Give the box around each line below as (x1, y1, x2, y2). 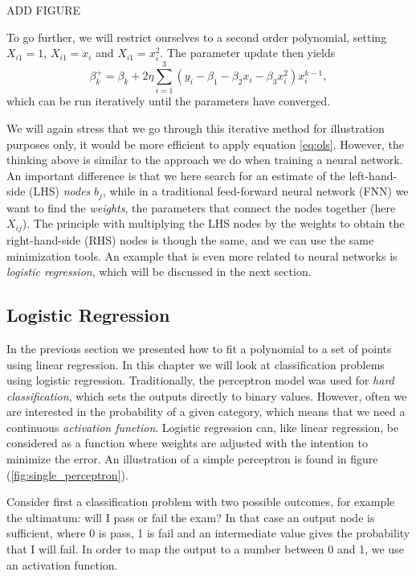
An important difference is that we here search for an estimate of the (6, 167, 345, 183)
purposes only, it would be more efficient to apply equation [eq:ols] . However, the (6, 135, 405, 152)
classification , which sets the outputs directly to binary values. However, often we (6, 387, 407, 404)
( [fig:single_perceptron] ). (6, 466, 128, 483)
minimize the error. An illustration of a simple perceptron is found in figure (6, 451, 378, 467)
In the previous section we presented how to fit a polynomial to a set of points (6, 339, 392, 356)
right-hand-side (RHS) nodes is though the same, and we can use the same (6, 231, 374, 248)
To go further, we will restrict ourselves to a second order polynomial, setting (6, 28, 387, 45)
